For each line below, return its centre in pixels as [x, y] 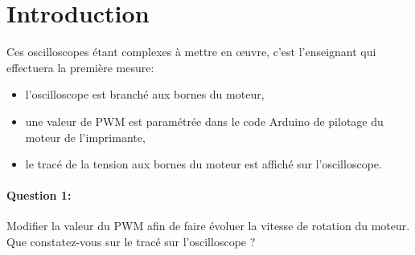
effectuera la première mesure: [80, 67]
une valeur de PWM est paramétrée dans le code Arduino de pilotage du [204, 121]
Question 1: [39, 195]
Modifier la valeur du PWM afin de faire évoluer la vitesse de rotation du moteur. [208, 226]
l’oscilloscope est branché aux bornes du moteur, [145, 94]
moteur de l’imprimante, [85, 137]
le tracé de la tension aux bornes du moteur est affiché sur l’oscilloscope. [203, 164]
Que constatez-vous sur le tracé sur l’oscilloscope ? [131, 242]
